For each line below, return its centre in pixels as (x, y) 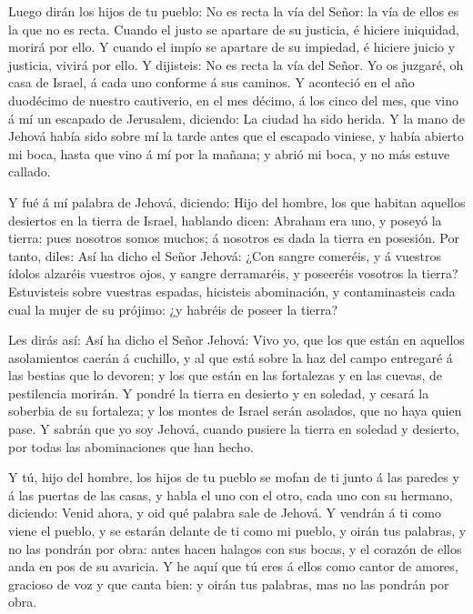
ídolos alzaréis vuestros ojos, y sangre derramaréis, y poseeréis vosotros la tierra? (233, 273)
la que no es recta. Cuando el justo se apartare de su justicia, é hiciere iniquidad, (234, 29)
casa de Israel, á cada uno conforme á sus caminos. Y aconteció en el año (211, 82)
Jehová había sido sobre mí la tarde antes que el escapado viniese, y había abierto (236, 136)
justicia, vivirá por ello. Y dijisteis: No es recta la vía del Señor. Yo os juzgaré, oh (236, 64)
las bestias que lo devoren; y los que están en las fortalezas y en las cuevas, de (226, 375)
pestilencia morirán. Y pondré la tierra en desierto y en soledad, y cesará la (219, 393)
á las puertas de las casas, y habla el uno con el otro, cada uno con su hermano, (231, 494)
